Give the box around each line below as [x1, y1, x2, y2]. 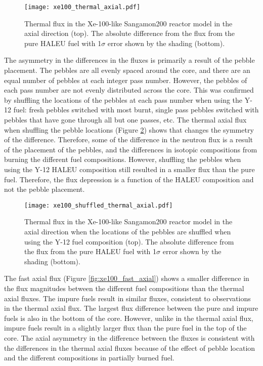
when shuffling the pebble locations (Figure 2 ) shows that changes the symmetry [4, 124, 254, 135]
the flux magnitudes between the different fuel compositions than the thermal [4, 282, 244, 293]
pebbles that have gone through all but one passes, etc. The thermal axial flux [4, 114, 247, 125]
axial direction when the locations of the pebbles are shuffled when [24, 226, 231, 236]
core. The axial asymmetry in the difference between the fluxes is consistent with [4, 332, 255, 343]
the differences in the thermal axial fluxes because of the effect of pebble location [4, 342, 255, 353]
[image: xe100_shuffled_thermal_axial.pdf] [24, 201, 173, 209]
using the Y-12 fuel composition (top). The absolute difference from [24, 236, 234, 247]
